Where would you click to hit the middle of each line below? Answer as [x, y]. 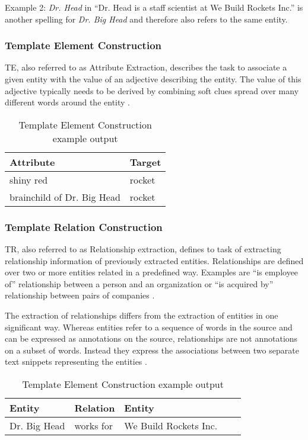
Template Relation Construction [84, 227]
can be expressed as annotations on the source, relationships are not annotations [151, 338]
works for [94, 425]
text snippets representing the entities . [76, 362]
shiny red [29, 179]
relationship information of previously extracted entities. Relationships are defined [154, 260]
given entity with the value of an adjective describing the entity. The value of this [153, 79]
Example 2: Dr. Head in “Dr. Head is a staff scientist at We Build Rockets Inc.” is [154, 7]
